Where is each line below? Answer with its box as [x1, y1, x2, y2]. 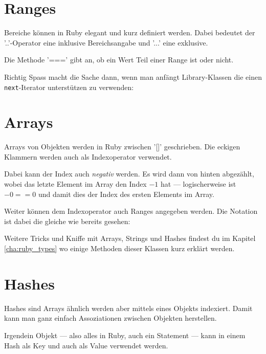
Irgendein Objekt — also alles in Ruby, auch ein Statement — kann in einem [4, 329, 246, 340]
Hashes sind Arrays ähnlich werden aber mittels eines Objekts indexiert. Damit [4, 302, 253, 313]
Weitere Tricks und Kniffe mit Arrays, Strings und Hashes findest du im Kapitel [4, 233, 256, 244]
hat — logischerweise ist [161, 179, 236, 189]
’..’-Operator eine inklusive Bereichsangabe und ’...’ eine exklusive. [4, 37, 208, 48]
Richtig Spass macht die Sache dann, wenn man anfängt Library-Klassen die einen [4, 71, 262, 82]
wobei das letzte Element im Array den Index [4, 179, 147, 189]
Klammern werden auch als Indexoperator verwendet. [4, 151, 172, 162]
